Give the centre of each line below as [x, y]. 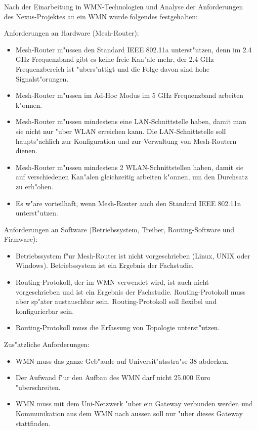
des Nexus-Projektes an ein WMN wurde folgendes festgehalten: [101, 16]
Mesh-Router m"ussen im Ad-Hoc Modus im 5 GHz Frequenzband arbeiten [129, 95]
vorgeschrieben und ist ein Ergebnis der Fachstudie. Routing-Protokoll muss [130, 291]
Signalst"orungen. [42, 78]
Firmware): [21, 239]
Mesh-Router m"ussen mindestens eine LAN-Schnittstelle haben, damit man [131, 121]
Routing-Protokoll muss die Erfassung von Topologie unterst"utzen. [118, 327]
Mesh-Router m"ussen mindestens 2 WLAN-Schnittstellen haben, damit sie [129, 167]
